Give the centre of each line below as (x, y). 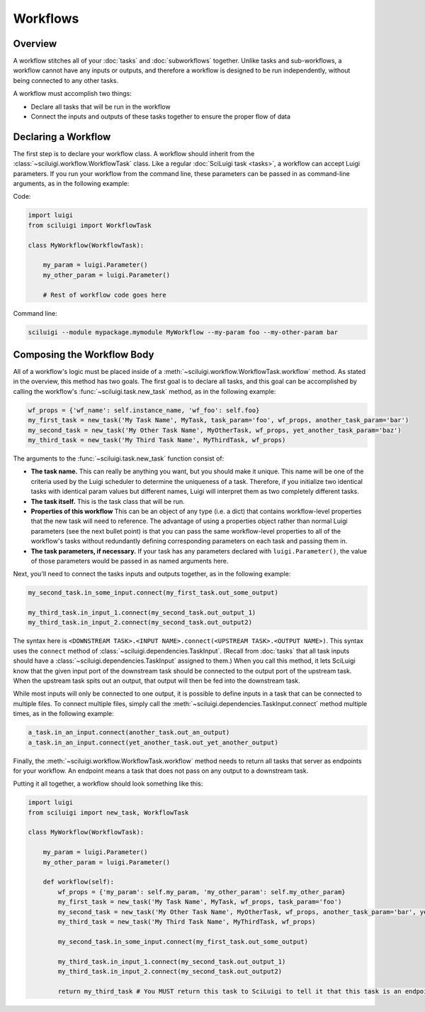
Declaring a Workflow (62, 137)
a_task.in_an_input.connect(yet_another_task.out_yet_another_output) (153, 742)
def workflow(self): (79, 882)
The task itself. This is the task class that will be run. (108, 501)
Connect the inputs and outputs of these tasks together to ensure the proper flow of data (160, 116)
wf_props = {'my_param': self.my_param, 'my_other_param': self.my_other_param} (202, 892)
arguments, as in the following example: (71, 184)
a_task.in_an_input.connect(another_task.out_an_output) (129, 732)
